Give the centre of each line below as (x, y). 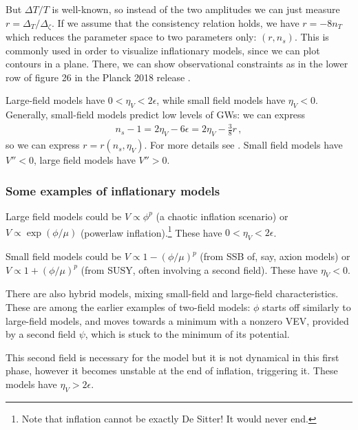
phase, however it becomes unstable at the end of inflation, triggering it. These (172, 370)
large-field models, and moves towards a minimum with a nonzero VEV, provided (177, 320)
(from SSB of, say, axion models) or (275, 256)
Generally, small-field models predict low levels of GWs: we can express (156, 115)
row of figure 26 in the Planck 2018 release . (98, 77)
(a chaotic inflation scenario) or (222, 216)
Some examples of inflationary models (113, 190)
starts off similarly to (307, 307)
